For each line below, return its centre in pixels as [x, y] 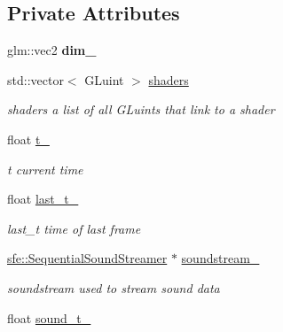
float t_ [28, 139]
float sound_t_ [49, 317]
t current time [45, 169]
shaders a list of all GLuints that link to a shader [141, 109]
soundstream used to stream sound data [114, 287]
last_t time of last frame [74, 228]
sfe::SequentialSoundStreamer [87, 258]
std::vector [35, 79]
